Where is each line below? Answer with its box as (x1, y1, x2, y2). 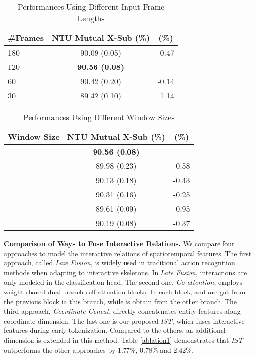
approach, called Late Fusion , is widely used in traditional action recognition (4, 258, 235, 268)
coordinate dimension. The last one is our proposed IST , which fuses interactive (4, 315, 245, 325)
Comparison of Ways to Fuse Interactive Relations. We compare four (4, 238, 235, 248)
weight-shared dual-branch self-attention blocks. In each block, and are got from (4, 286, 246, 296)
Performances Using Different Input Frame (17, 1, 165, 12)
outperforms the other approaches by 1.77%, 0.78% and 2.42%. (4, 344, 193, 355)
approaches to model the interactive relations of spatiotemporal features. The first (4, 248, 252, 258)
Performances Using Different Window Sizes (23, 111, 175, 123)
